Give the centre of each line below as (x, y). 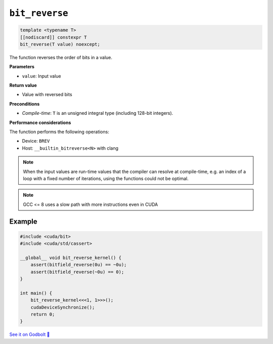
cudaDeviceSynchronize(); (63, 307)
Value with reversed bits (47, 95)
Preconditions (25, 104)
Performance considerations (40, 122)
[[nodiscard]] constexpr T (53, 37)
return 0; (43, 314)
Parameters (22, 67)
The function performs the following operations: (59, 132)
